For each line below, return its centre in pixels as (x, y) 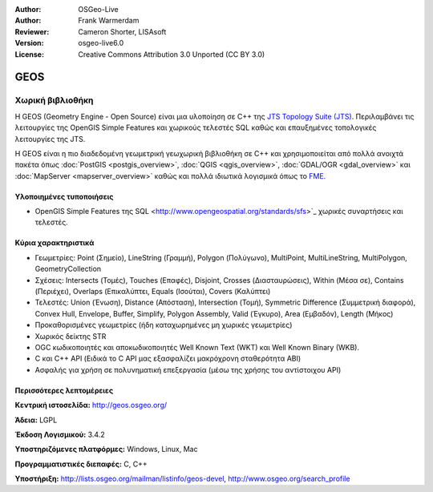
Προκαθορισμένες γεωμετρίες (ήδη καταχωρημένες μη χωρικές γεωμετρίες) (164, 325)
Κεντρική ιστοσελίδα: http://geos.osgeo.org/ (91, 405)
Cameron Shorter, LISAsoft (122, 31)
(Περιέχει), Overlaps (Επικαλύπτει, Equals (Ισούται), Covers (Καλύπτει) (153, 292)
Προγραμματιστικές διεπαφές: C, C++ (81, 464)
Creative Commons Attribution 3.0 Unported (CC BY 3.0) (172, 54)
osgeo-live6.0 (101, 43)
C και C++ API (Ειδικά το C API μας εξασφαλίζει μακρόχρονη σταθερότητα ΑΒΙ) (168, 359)
